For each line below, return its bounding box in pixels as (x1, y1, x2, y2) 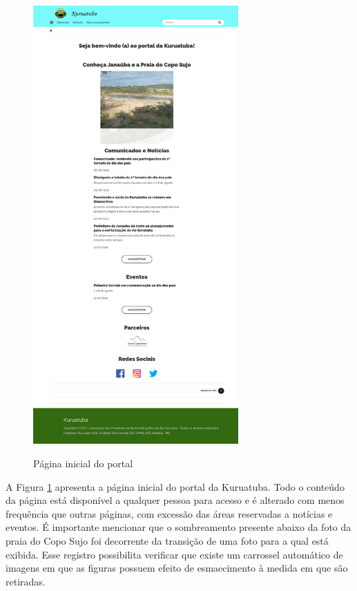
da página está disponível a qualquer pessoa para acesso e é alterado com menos (6, 493, 345, 507)
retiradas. (6, 574, 46, 588)
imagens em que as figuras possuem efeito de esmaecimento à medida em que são (6, 561, 348, 575)
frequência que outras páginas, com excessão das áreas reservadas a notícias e (6, 506, 333, 520)
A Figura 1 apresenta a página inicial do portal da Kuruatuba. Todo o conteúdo (6, 479, 345, 494)
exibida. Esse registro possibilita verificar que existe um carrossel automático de (6, 547, 343, 561)
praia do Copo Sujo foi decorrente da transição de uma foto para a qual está (6, 534, 329, 548)
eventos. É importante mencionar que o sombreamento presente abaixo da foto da (6, 520, 351, 534)
